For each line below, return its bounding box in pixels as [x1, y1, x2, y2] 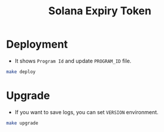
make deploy [6, 68, 36, 75]
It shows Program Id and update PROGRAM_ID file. [14, 57, 132, 64]
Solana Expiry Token [48, 4, 152, 18]
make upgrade [6, 120, 39, 126]
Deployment [6, 37, 68, 51]
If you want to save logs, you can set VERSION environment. [14, 108, 159, 115]
